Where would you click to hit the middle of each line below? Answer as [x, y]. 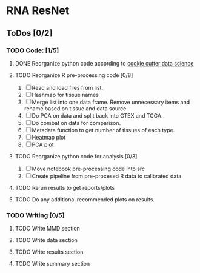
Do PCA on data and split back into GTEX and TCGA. [97, 115]
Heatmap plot [49, 137]
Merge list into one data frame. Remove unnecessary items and [111, 102]
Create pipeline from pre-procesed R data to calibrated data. [107, 176]
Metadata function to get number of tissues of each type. [103, 130]
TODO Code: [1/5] [33, 50]
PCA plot [43, 144]
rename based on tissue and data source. [76, 108]
